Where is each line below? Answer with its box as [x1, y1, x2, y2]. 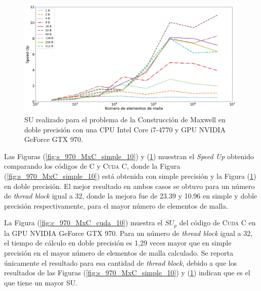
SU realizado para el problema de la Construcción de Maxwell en [24, 114, 226, 124]
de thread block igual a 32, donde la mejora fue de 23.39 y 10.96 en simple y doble [4, 190, 257, 201]
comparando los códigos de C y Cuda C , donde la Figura [4, 161, 181, 171]
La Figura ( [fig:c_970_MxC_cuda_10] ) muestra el [4, 217, 163, 228]
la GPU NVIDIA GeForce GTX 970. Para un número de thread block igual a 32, [4, 227, 253, 238]
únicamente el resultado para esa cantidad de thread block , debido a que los [4, 257, 237, 268]
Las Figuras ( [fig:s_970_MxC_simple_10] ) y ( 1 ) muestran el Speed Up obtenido [4, 151, 254, 161]
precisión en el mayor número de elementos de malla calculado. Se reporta [4, 247, 233, 258]
